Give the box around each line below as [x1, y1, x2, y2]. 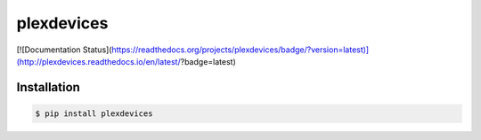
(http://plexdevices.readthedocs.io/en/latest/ [16, 56, 182, 66]
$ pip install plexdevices [35, 108, 153, 119]
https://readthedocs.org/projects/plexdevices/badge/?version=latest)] [111, 44, 370, 55]
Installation [16, 80, 80, 95]
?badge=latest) [180, 56, 236, 66]
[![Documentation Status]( [16, 44, 112, 55]
